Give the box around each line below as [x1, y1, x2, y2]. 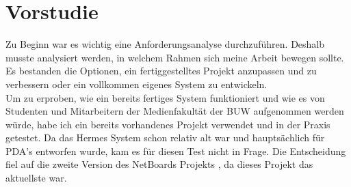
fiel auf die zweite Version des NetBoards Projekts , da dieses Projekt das [5, 157, 313, 171]
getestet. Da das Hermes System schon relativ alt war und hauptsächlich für [5, 130, 325, 145]
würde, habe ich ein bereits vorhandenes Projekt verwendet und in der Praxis [5, 117, 330, 131]
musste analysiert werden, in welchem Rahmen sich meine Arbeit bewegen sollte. [5, 50, 344, 64]
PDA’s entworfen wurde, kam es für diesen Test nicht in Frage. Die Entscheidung [5, 143, 346, 158]
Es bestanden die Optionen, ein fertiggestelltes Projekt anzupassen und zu [5, 63, 317, 78]
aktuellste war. [5, 171, 67, 185]
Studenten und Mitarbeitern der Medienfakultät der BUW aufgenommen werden [5, 104, 344, 118]
